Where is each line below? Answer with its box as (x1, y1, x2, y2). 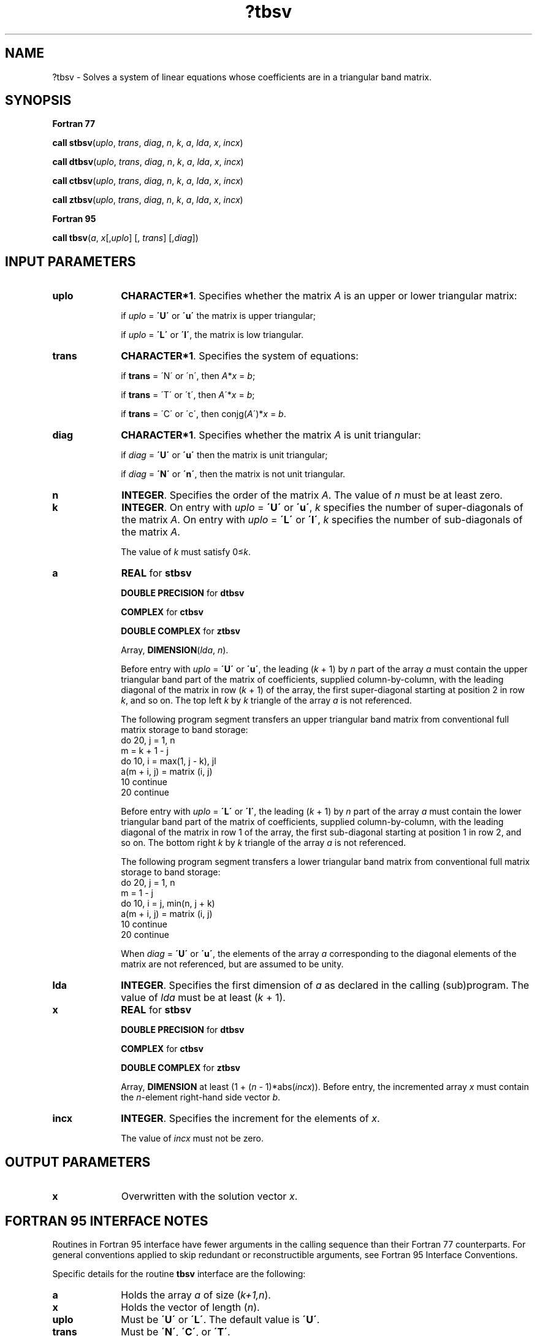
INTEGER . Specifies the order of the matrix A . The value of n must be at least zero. (121, 489, 503, 502)
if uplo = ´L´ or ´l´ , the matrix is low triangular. (121, 329, 303, 340)
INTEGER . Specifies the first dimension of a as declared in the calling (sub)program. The (121, 979, 530, 992)
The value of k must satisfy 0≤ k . (121, 547, 251, 558)
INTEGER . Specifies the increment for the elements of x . (121, 1112, 380, 1125)
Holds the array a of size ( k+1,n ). (121, 1288, 271, 1301)
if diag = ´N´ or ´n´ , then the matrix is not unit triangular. (121, 469, 346, 480)
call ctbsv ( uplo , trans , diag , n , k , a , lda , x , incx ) (52, 175, 243, 186)
